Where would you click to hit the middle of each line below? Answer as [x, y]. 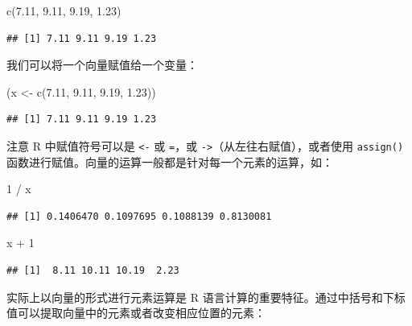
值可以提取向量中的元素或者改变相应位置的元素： [136, 313]
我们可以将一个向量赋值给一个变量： [102, 65]
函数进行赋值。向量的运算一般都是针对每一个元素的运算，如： [170, 161]
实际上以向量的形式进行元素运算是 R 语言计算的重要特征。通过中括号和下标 [206, 297]
